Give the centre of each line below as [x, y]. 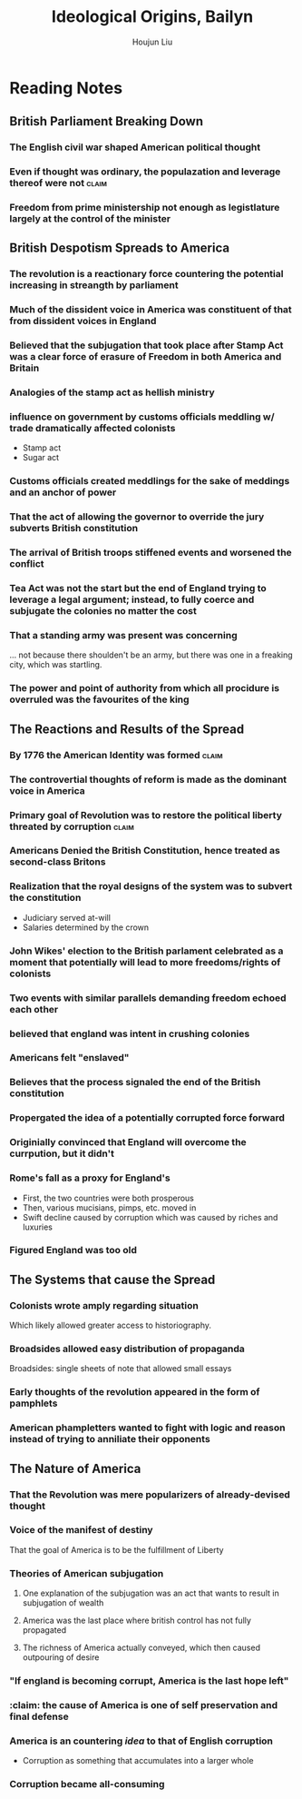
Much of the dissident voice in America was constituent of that [151, 310]
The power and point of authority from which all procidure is [144, 688]
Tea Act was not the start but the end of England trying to [138, 588]
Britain [24, 368]
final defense [39, 1716]
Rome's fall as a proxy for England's [90, 1178]
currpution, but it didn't [62, 1153]
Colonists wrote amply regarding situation [104, 1305]
